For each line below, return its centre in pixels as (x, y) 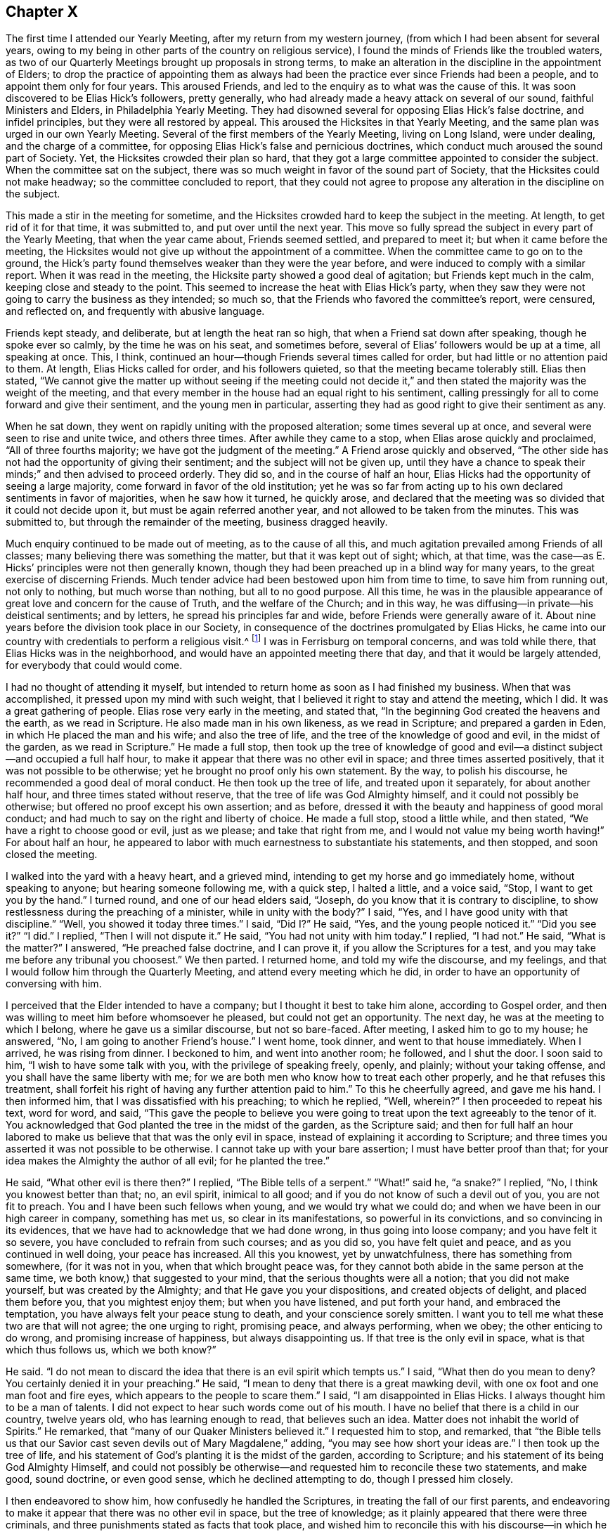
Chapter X (42, 12)
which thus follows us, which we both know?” (111, 1350)
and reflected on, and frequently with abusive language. (135, 311)
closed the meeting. (52, 855)
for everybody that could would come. (94, 666)
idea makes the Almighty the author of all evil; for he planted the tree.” (168, 1161)
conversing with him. (54, 984)
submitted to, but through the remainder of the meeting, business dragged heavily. (197, 522)
